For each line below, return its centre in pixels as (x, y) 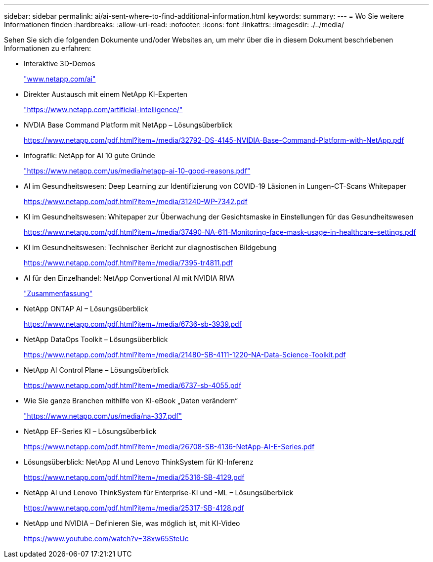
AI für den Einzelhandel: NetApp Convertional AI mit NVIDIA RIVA (129, 278)
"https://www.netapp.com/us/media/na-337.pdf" (103, 416)
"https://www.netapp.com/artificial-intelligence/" (103, 109)
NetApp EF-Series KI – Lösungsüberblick (90, 431)
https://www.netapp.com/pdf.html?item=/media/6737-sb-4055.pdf (133, 385)
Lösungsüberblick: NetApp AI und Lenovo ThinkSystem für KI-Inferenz (139, 462)
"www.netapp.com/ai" (60, 79)
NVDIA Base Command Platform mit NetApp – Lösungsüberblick (128, 125)
